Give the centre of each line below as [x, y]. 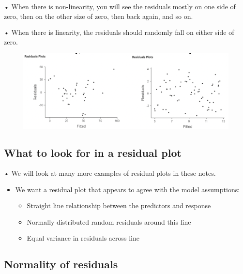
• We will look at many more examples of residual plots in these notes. [110, 173]
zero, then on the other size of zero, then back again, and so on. [99, 16]
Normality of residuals [61, 264]
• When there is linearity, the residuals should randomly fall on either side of [119, 32]
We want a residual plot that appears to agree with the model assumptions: [128, 189]
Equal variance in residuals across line [83, 238]
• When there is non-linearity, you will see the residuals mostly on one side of [120, 6]
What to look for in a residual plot [93, 153]
